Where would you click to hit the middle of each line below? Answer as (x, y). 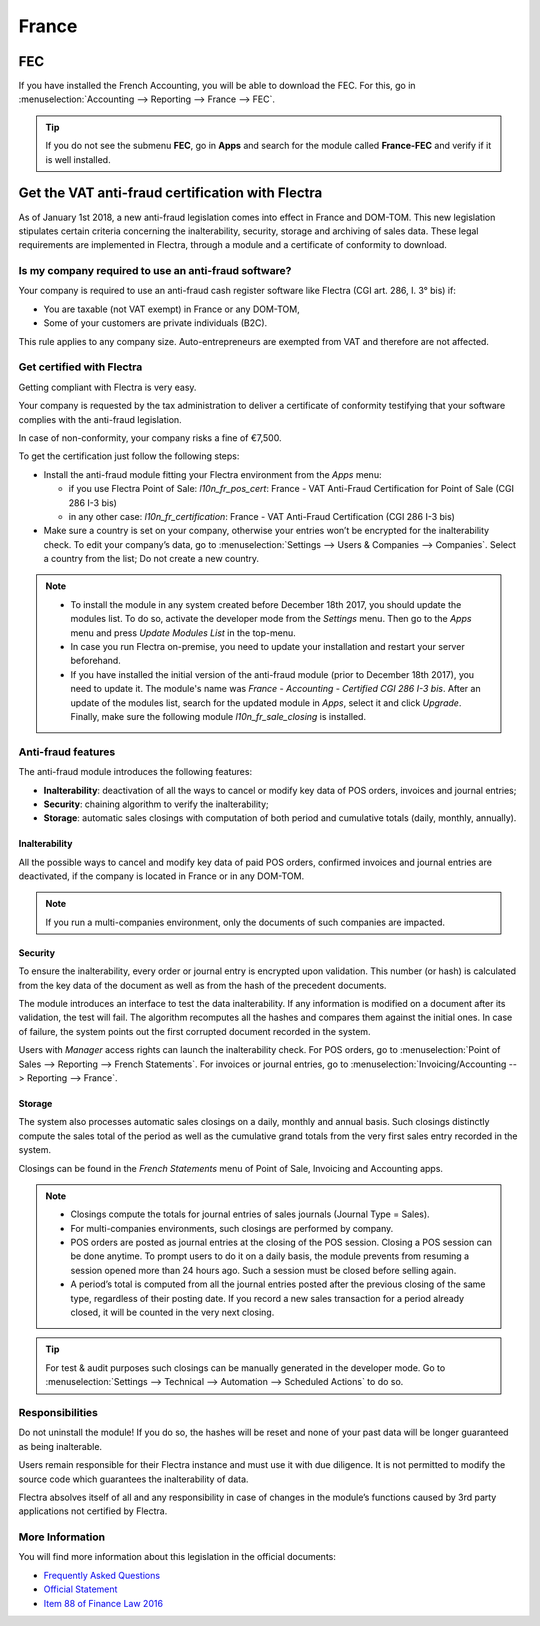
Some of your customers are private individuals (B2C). (155, 323)
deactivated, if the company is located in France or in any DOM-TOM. (161, 876)
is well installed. (78, 159)
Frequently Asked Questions (101, 1575)
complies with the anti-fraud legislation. (100, 419)
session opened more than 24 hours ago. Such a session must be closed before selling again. (263, 1270)
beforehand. (96, 661)
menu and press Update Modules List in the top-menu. (183, 632)
